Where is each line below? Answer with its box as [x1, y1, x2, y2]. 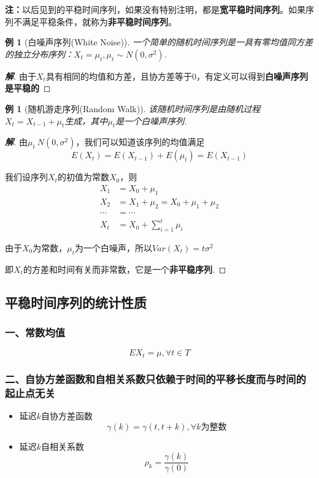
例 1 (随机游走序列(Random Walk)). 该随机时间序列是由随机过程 [5, 102, 261, 115]
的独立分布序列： [5, 47, 74, 60]
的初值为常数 [57, 170, 109, 183]
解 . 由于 [5, 69, 36, 82]
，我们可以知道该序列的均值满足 [75, 135, 205, 148]
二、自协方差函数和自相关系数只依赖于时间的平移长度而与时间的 [5, 371, 306, 386]
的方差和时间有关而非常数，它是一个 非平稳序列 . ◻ [23, 262, 226, 275]
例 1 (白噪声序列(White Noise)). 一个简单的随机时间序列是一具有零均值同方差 [5, 36, 313, 48]
